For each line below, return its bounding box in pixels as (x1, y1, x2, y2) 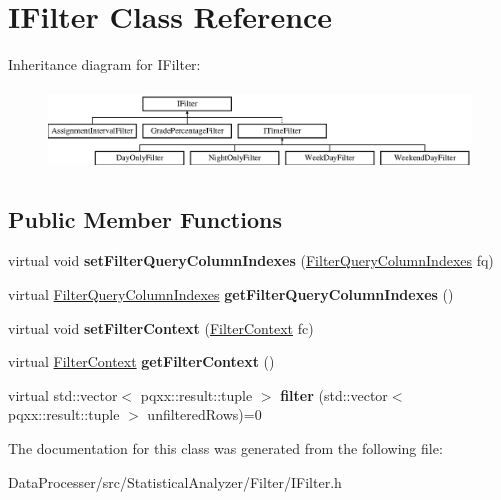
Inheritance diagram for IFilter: (8, 54, 201, 75)
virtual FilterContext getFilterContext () (8, 351, 275, 372)
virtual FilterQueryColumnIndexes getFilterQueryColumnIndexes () (8, 284, 454, 305)
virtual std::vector (8, 384, 118, 405)
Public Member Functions (8, 203, 282, 234)
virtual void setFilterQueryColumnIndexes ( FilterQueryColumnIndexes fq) (8, 250, 494, 271)
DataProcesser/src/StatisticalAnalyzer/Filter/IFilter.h (8, 471, 342, 492)
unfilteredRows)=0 (147, 404, 262, 425)
